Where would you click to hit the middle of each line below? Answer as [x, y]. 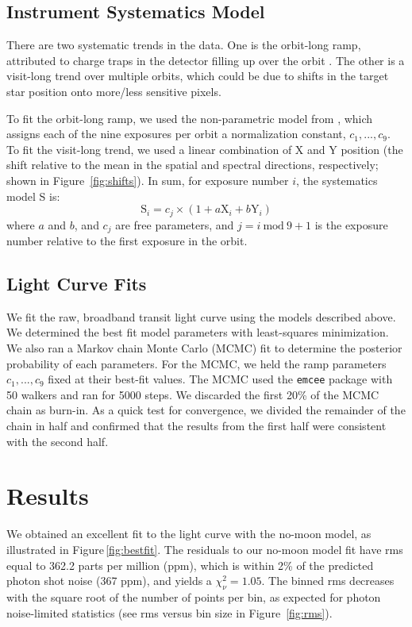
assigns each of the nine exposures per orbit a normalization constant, [176, 134]
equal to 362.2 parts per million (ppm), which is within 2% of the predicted [190, 565]
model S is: [33, 196]
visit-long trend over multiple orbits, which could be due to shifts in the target [198, 76]
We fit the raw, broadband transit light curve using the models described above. [201, 316]
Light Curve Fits [77, 284]
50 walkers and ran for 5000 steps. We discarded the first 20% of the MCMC [193, 394]
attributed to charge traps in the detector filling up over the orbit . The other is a [206, 60]
